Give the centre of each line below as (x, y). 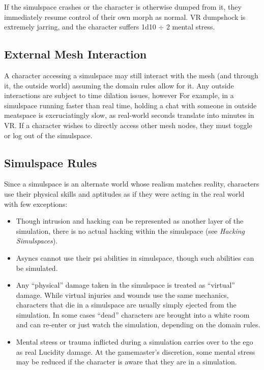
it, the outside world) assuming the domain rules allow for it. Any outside (119, 85)
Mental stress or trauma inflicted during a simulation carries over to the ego (135, 342)
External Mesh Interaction (76, 54)
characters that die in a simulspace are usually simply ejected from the (126, 305)
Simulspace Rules (51, 162)
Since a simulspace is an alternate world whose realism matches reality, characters (132, 184)
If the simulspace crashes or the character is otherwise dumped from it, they (123, 7)
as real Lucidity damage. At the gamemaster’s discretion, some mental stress (136, 351)
